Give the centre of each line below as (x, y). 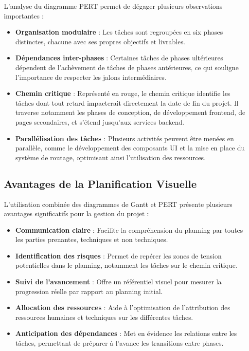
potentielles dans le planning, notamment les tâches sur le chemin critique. (126, 265)
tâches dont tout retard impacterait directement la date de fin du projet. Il (127, 102)
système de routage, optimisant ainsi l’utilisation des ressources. (111, 157)
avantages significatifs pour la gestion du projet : (76, 213)
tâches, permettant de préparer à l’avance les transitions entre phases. (119, 343)
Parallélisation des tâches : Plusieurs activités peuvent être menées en (125, 138)
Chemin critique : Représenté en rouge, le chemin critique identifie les (123, 93)
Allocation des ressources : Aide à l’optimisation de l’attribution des (123, 307)
